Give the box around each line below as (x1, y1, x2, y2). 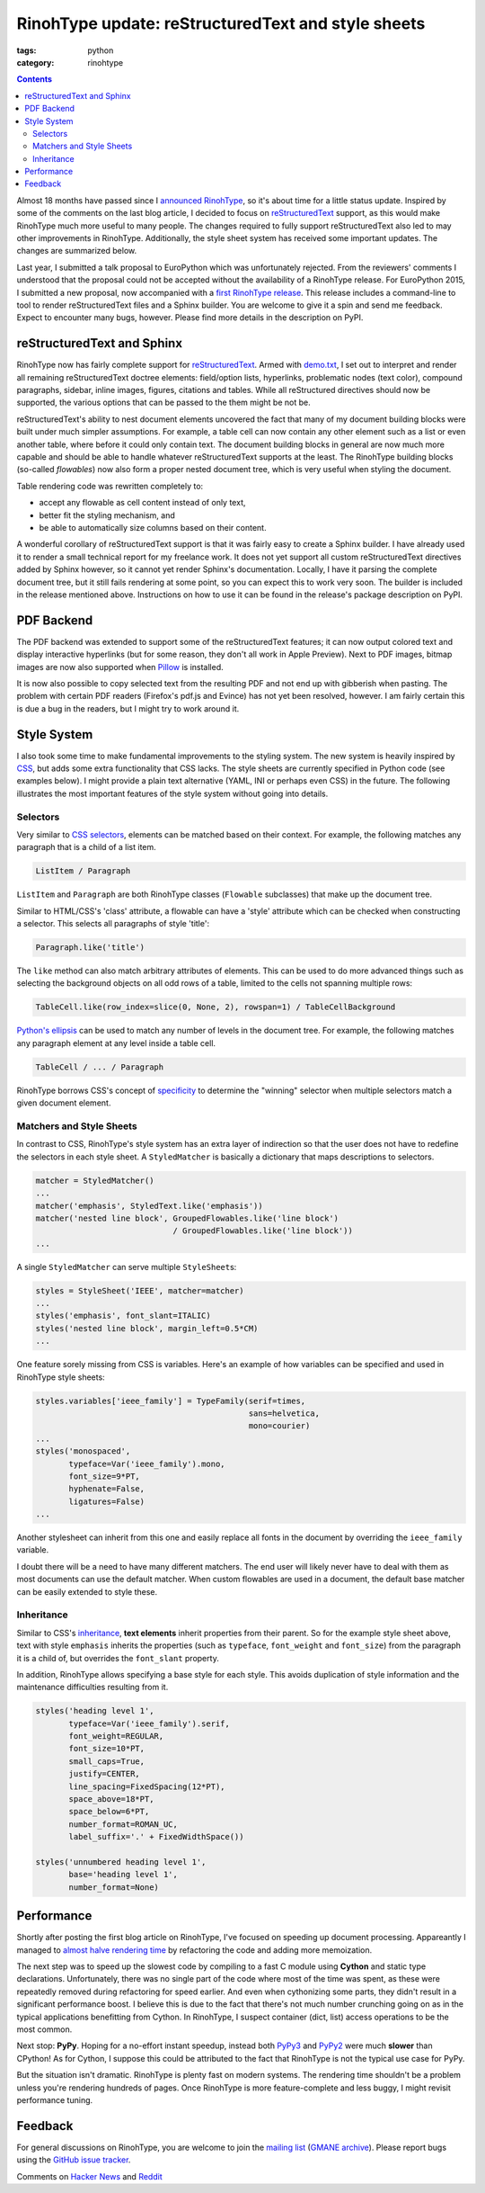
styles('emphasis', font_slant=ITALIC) (35, 1311, 211, 1321)
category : (16, 57, 55, 67)
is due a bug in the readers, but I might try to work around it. (16, 703, 240, 714)
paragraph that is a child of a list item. (16, 842, 156, 853)
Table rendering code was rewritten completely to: (16, 480, 204, 491)
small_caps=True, (68, 1756, 145, 1767)
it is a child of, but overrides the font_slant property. (16, 1652, 219, 1663)
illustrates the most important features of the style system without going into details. (16, 788, 329, 799)
